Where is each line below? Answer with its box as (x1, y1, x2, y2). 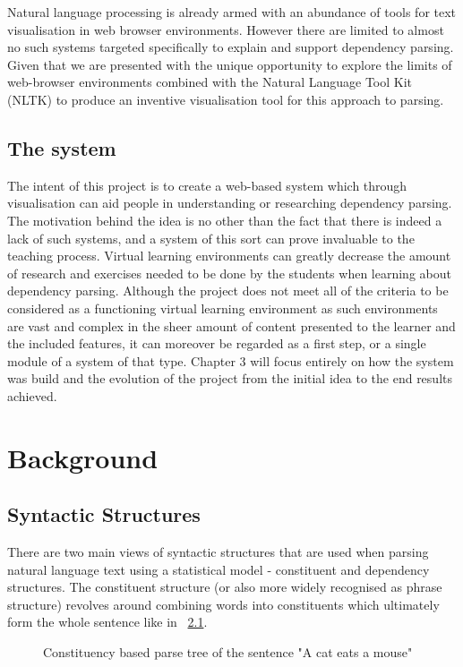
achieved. (7, 386, 57, 405)
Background (7, 439, 159, 475)
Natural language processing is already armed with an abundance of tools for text (7, 3, 457, 21)
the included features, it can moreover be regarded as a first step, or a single (7, 334, 426, 353)
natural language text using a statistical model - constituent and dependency (7, 560, 430, 578)
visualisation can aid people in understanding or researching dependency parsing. (7, 193, 452, 212)
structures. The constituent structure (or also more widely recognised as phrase (7, 577, 442, 596)
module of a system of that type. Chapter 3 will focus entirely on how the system (7, 351, 454, 370)
